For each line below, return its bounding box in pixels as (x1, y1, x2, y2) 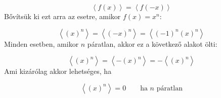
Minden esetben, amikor (4, 38, 79, 49)
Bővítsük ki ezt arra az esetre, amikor (4, 11, 121, 21)
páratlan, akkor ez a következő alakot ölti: (87, 38, 217, 49)
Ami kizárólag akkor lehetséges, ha (4, 66, 112, 76)
